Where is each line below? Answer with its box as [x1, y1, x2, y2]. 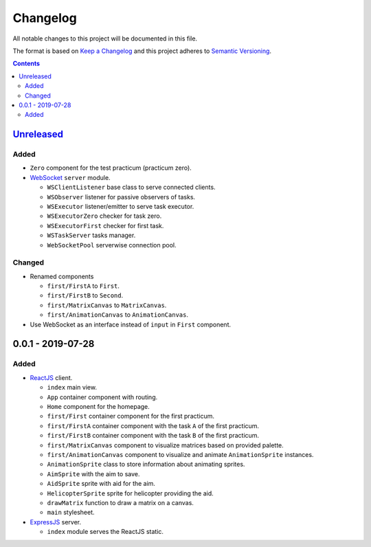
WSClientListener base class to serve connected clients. [47, 183, 216, 192]
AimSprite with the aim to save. [47, 469, 140, 478]
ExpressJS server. [30, 517, 82, 526]
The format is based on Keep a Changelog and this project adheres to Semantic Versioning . [12, 47, 271, 55]
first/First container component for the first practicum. [47, 412, 215, 421]
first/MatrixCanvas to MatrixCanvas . [47, 301, 167, 309]
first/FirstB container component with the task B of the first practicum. [47, 432, 260, 440]
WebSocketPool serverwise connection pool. [47, 241, 177, 249]
